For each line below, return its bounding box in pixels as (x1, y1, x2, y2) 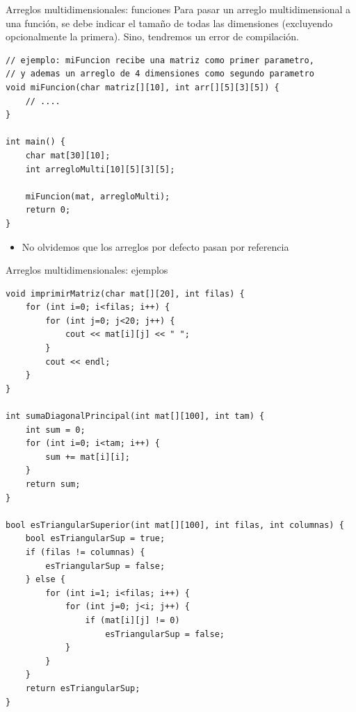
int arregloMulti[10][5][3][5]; (25, 164, 175, 174)
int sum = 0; (25, 424, 86, 435)
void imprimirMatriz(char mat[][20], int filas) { (6, 288, 245, 299)
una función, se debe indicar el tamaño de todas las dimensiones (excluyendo (6, 15, 333, 30)
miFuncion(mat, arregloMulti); (25, 191, 170, 201)
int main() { (6, 137, 65, 147)
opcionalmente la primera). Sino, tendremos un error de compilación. (6, 29, 299, 44)
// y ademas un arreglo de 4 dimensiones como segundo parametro (6, 69, 314, 79)
